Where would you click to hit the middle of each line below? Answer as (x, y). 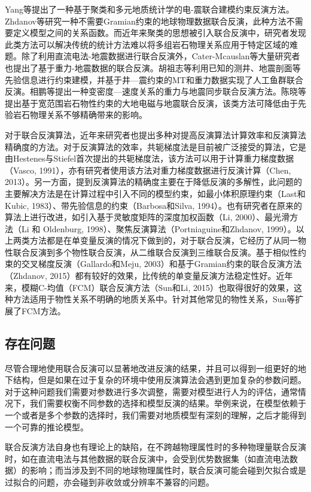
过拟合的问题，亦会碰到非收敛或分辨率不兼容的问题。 (109, 482)
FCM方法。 (43, 310)
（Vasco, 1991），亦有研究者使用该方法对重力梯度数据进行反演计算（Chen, (148, 170)
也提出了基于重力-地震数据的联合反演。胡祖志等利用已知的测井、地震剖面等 (153, 67)
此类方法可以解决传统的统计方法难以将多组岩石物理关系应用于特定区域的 (147, 44)
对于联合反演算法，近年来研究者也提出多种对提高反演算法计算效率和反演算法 (155, 134)
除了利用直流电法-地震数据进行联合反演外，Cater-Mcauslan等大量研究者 (161, 56)
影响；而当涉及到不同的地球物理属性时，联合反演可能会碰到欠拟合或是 (168, 470)
